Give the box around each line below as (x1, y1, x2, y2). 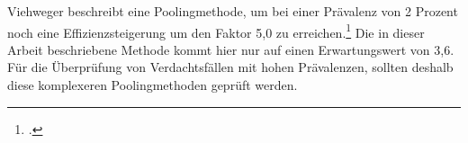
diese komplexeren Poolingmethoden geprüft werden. (7, 76, 298, 94)
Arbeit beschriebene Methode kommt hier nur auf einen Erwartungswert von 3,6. (7, 40, 454, 58)
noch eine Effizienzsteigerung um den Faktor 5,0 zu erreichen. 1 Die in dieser (7, 20, 425, 41)
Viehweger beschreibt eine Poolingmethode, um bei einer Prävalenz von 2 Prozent (7, 2, 458, 20)
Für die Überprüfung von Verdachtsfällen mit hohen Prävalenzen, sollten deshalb (7, 58, 454, 76)
